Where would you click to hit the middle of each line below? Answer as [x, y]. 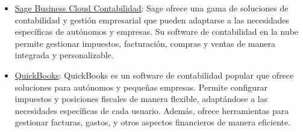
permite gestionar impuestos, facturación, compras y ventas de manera [145, 43]
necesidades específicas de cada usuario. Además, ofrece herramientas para [152, 110]
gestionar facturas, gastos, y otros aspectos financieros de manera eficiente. [153, 122]
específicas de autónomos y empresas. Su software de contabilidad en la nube [157, 31]
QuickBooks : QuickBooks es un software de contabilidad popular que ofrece [154, 75]
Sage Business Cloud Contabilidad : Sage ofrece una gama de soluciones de [151, 8]
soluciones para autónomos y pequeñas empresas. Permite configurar [141, 87]
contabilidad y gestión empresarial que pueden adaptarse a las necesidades [152, 19]
